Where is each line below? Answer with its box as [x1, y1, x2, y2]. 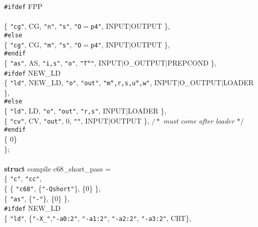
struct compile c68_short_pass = [4, 163, 111, 174]
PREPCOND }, [167, 57, 217, 68]
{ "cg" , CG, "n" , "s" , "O [4, 21, 81, 31]
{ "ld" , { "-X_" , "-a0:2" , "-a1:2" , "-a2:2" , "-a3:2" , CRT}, [4, 213, 191, 223]
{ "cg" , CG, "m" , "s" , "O [4, 39, 81, 49]
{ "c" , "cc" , [4, 173, 42, 184]
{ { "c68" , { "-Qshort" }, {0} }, [4, 183, 101, 194]
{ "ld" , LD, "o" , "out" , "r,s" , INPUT [4, 105, 126, 116]
